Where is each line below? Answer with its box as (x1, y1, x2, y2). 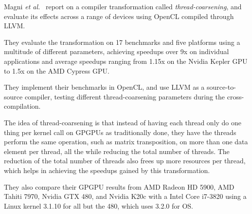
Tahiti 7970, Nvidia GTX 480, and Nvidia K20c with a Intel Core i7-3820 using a (4, 191, 247, 201)
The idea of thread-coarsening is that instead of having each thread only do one (4, 117, 242, 127)
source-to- (206, 82, 236, 92)
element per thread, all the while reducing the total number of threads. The (4, 146, 230, 156)
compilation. (4, 101, 41, 111)
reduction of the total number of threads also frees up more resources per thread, (4, 156, 246, 166)
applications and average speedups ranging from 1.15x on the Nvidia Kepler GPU (4, 56, 248, 66)
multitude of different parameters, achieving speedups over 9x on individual (4, 46, 229, 57)
